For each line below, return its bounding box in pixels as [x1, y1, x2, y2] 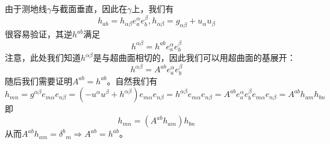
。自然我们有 [107, 74, 158, 87]
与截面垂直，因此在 [51, 2, 128, 14]
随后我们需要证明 [5, 74, 72, 87]
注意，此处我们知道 [5, 51, 81, 64]
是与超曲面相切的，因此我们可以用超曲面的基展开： [93, 51, 296, 64]
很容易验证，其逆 [5, 28, 72, 40]
